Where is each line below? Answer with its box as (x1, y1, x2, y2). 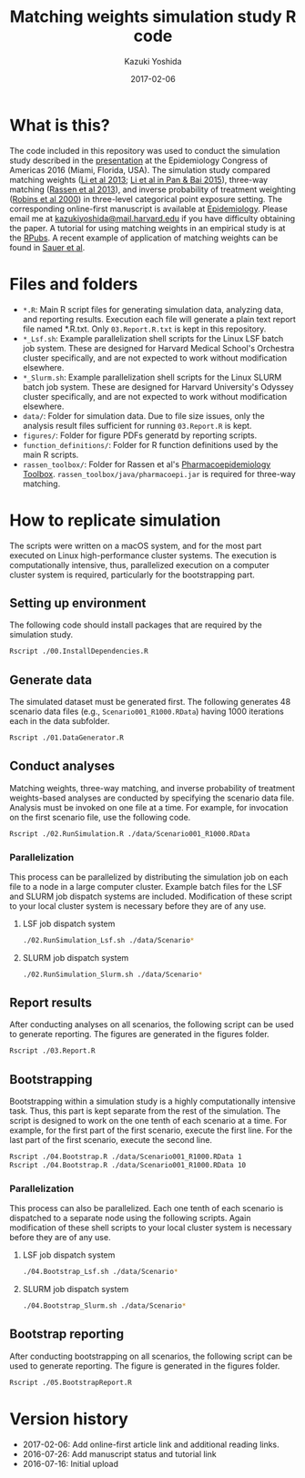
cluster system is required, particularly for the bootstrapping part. (9, 569, 255, 580)
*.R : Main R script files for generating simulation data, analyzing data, (22, 303, 284, 315)
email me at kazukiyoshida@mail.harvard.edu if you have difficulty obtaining (9, 212, 296, 224)
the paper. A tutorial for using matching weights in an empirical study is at (9, 222, 286, 233)
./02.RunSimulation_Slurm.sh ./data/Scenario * (22, 970, 203, 979)
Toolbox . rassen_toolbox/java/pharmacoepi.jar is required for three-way (22, 468, 296, 479)
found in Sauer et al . (9, 241, 86, 252)
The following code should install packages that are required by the (9, 619, 262, 630)
